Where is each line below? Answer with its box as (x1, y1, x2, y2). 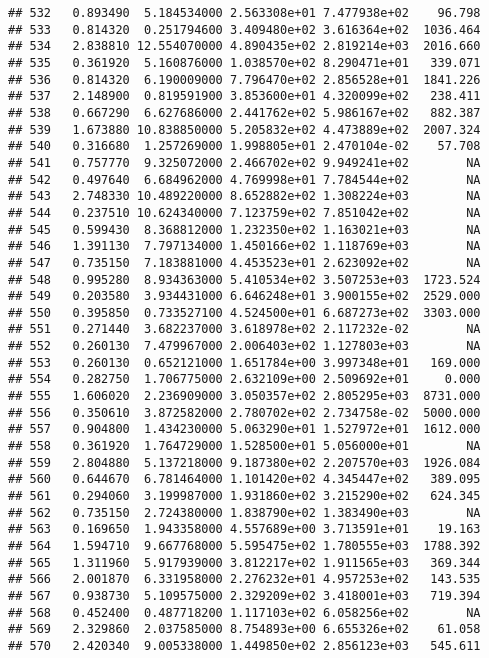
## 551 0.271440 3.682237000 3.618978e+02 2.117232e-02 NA (8, 322, 481, 337)
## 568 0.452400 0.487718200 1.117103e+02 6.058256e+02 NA (8, 605, 481, 620)
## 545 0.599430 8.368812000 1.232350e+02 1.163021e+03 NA (8, 222, 481, 237)
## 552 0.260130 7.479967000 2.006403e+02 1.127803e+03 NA (8, 339, 481, 354)
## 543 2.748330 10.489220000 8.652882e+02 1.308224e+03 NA (8, 189, 481, 204)
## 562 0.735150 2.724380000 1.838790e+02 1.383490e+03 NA (8, 505, 481, 520)
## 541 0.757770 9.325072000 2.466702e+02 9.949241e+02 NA (8, 155, 481, 170)
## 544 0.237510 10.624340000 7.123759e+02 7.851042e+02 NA (8, 205, 481, 220)
